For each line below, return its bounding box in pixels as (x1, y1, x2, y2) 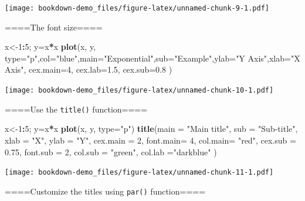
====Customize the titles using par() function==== (5, 185, 206, 197)
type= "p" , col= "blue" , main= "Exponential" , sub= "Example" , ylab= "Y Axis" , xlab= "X (5, 52, 300, 64)
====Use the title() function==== (5, 103, 148, 115)
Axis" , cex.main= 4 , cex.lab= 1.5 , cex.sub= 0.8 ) (5, 63, 172, 76)
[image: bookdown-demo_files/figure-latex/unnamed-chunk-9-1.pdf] (5, 4, 270, 12)
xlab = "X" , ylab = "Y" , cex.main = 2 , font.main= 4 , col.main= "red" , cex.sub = (5, 134, 296, 146)
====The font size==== (5, 21, 103, 33)
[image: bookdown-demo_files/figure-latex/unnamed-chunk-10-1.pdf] (5, 86, 274, 95)
